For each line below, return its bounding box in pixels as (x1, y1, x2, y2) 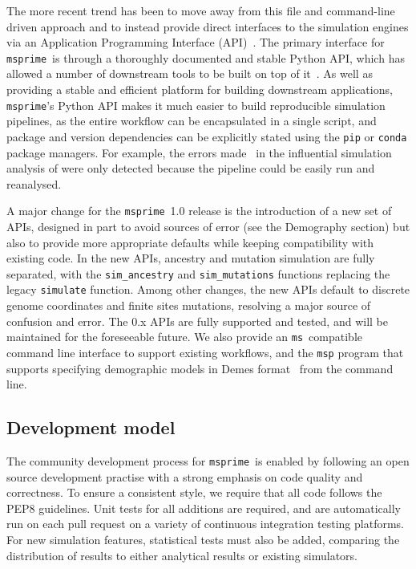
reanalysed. (6, 175, 62, 192)
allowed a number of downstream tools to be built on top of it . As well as (6, 65, 373, 82)
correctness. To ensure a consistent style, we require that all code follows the (6, 484, 382, 501)
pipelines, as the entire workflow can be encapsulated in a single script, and (6, 112, 377, 129)
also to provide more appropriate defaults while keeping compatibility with (6, 234, 374, 250)
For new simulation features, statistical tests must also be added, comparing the (6, 530, 400, 547)
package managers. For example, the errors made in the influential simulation (6, 144, 392, 161)
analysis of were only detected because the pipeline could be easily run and (6, 160, 375, 177)
